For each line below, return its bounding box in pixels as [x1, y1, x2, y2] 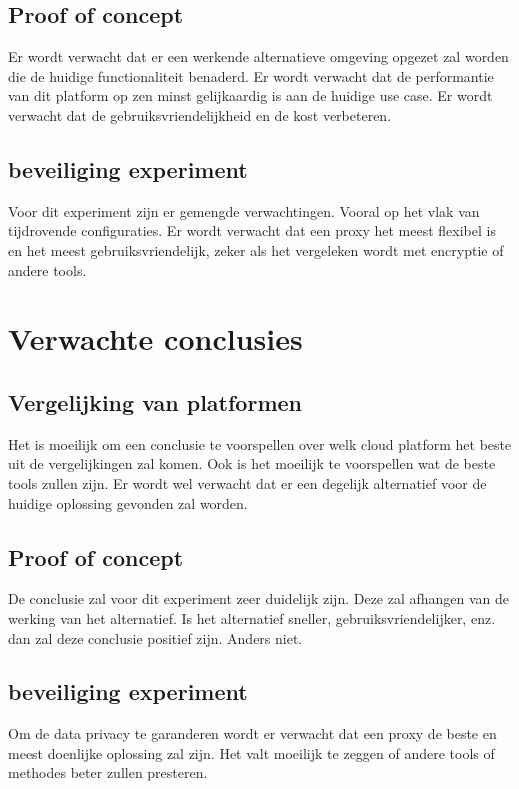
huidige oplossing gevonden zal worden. [8, 492, 248, 513]
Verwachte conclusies [8, 318, 303, 359]
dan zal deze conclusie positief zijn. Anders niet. [8, 627, 303, 648]
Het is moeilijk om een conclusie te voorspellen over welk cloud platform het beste [8, 433, 512, 454]
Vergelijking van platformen [8, 386, 302, 417]
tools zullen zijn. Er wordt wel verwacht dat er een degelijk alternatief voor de [8, 472, 487, 493]
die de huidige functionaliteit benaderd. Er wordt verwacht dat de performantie [8, 65, 494, 86]
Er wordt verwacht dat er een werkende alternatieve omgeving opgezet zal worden [8, 46, 509, 67]
